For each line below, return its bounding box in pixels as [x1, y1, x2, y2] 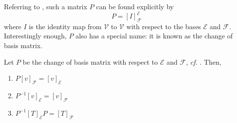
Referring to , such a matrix [4, 1, 88, 11]
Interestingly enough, [4, 31, 67, 41]
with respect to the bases [126, 21, 201, 31]
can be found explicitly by [96, 1, 174, 11]
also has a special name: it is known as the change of [75, 31, 233, 41]
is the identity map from [29, 21, 102, 31]
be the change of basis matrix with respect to [22, 56, 158, 67]
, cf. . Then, [186, 56, 221, 67]
